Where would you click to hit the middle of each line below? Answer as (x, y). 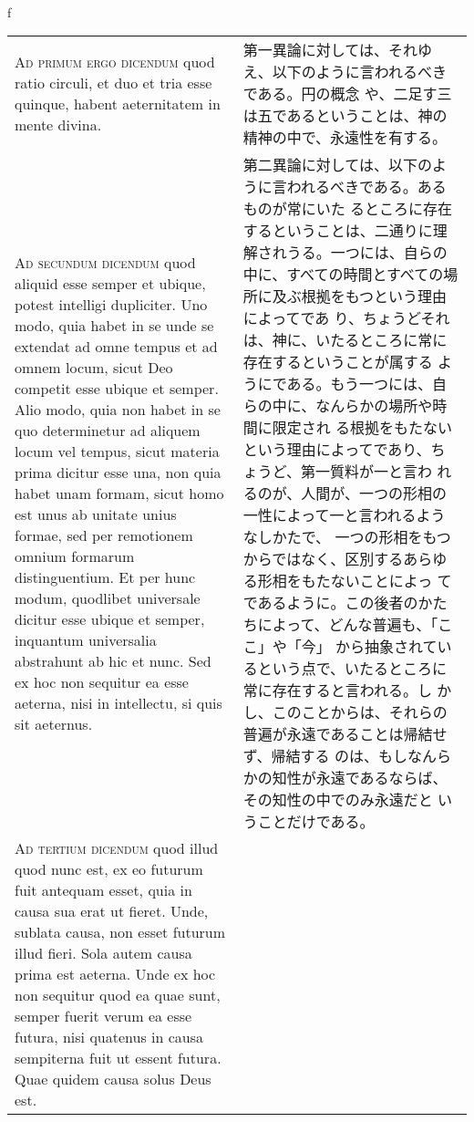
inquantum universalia (86, 639)
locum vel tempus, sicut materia (117, 451)
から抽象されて (386, 647)
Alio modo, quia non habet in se (118, 409)
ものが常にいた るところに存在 (348, 209)
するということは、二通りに (338, 231)
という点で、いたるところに (352, 669)
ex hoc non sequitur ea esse (102, 681)
